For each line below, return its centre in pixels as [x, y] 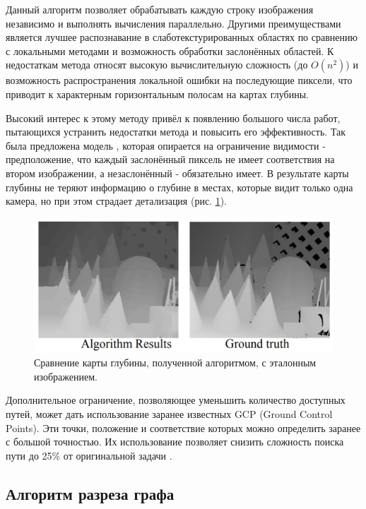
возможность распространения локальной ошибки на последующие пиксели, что [179, 80]
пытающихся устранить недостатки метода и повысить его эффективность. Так [176, 132]
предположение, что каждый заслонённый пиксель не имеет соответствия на [170, 159]
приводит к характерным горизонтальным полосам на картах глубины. [157, 94]
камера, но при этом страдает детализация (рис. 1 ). [117, 201]
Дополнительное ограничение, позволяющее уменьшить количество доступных [176, 400]
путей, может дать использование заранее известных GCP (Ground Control [169, 413]
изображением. [66, 376]
